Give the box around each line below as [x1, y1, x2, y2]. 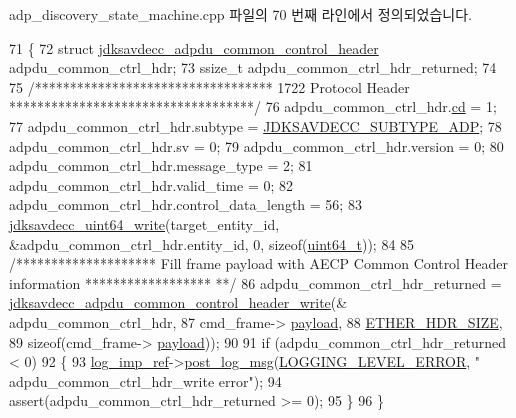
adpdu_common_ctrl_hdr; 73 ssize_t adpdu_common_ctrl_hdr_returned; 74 [9, 57, 497, 78]
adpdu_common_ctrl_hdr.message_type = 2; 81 [9, 155, 313, 176]
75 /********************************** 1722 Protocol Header [9, 76, 410, 97]
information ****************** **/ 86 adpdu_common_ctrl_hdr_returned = [9, 272, 502, 293]
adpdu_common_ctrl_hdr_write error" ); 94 [9, 370, 282, 391]
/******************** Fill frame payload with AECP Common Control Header [9, 253, 508, 274]
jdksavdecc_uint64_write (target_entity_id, [9, 213, 280, 234]
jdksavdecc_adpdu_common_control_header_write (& [9, 292, 348, 313]
